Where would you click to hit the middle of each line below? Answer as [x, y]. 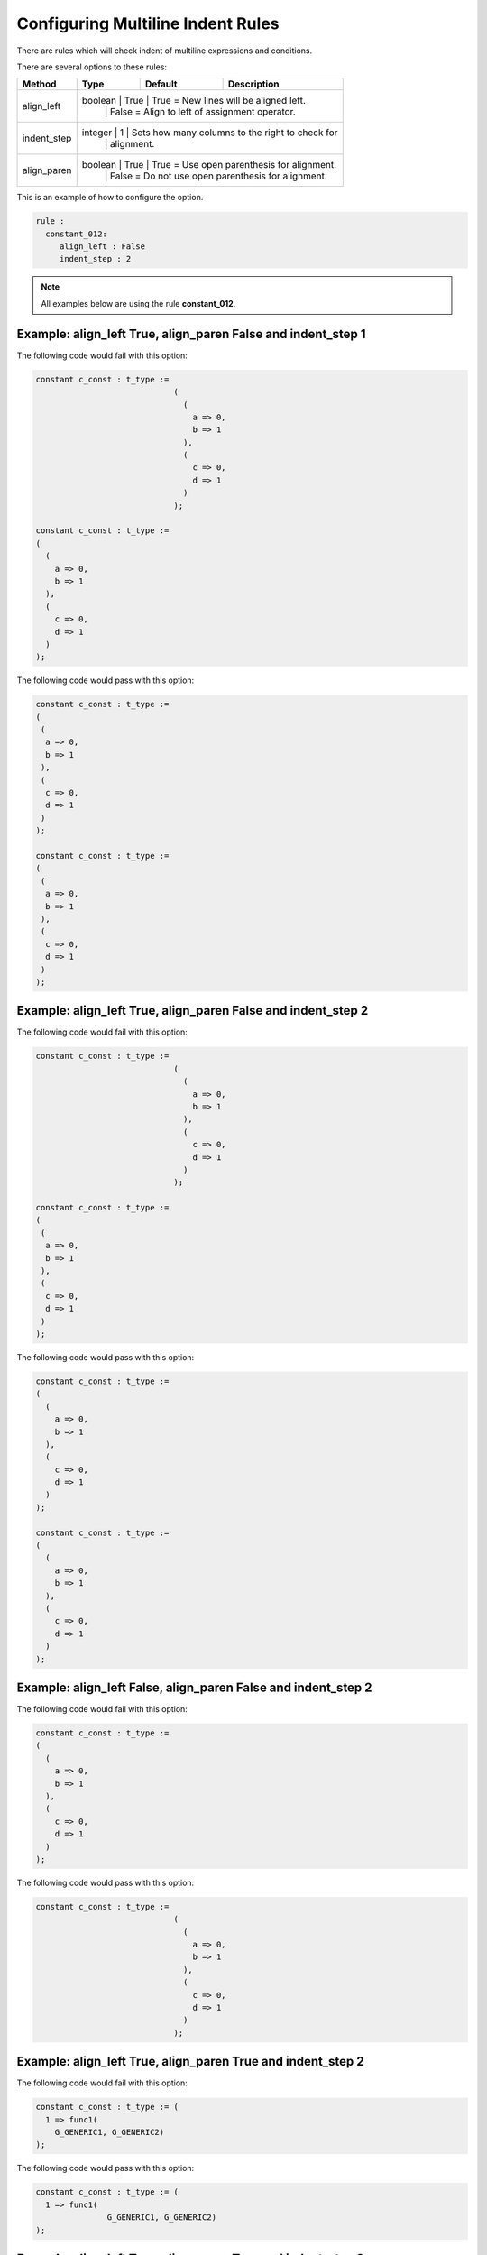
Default [161, 84]
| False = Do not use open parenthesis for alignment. [216, 176]
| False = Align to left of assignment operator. [200, 112]
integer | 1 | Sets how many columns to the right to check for [210, 133]
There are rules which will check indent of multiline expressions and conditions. [165, 51]
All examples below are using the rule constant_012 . [138, 303]
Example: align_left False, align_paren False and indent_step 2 [195, 1687]
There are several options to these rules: [92, 67]
